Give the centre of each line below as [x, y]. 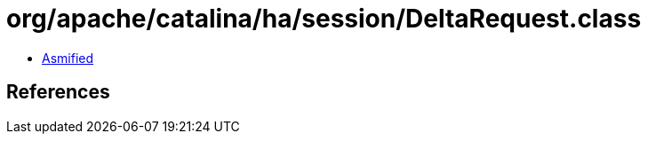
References [58, 92]
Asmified [68, 58]
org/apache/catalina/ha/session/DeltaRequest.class [324, 19]
